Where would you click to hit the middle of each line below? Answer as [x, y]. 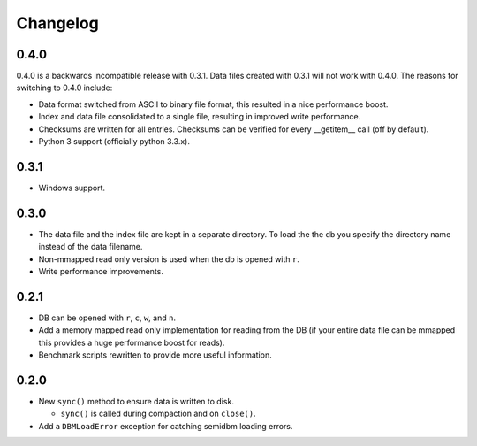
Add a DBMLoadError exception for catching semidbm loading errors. [166, 426]
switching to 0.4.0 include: [64, 88]
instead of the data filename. [91, 247]
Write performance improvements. [101, 271]
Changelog [57, 23]
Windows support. [72, 188]
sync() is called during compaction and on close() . [158, 414]
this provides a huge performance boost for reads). [132, 342]
